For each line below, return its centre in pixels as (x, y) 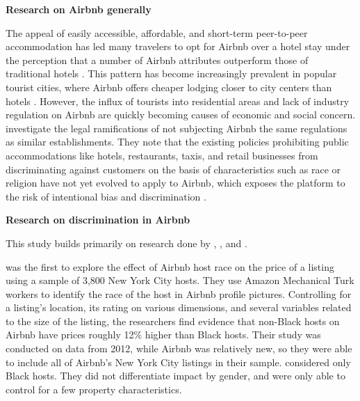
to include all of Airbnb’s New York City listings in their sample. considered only (178, 362)
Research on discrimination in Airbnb (98, 220)
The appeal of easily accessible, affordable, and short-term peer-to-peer (157, 32)
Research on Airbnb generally (79, 9)
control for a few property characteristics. (94, 389)
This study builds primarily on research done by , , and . (126, 243)
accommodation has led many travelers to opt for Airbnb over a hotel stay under (178, 46)
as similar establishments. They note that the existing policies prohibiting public (177, 142)
